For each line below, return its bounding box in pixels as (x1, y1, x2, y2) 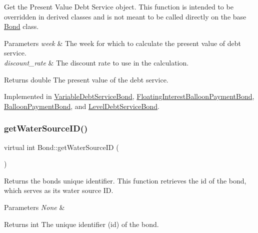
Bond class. (4, 21, 39, 31)
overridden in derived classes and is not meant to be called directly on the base (4, 11, 246, 21)
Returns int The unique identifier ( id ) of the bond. (4, 218, 159, 229)
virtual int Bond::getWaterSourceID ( (4, 141, 119, 152)
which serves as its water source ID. (4, 185, 113, 195)
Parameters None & (4, 201, 65, 212)
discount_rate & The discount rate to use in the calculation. (4, 57, 189, 67)
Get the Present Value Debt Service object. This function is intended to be (4, 1, 233, 11)
